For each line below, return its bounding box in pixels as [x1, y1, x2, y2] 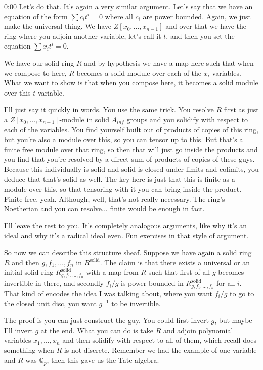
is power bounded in [121, 277, 184, 288]
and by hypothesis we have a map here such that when [84, 57, 254, 68]
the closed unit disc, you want [4, 298, 97, 308]
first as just [224, 104, 259, 115]
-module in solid [59, 114, 109, 124]
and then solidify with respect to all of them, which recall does [62, 335, 257, 345]
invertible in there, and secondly [4, 277, 104, 288]
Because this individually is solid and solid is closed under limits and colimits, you [4, 163, 259, 174]
